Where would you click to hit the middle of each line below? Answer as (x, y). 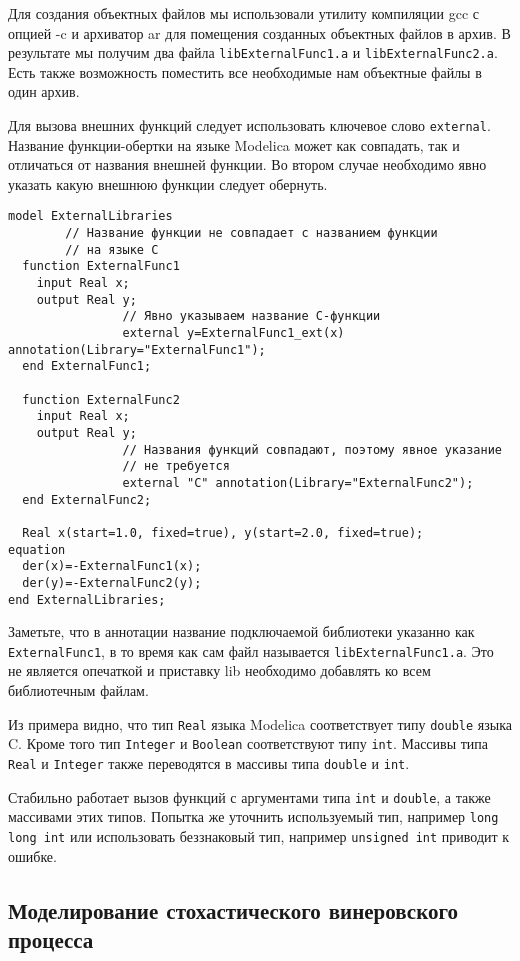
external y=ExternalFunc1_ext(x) (233, 333)
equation (37, 549)
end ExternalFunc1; (87, 366)
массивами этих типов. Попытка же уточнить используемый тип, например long (253, 816)
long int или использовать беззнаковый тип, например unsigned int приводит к (259, 835)
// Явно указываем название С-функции (251, 316)
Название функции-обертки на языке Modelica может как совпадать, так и (234, 144)
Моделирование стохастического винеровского (233, 909)
